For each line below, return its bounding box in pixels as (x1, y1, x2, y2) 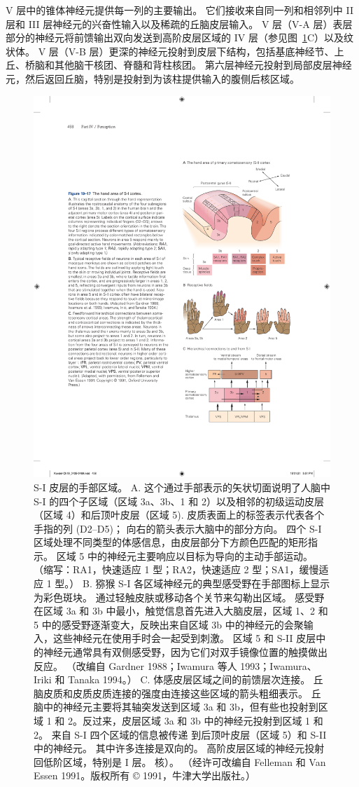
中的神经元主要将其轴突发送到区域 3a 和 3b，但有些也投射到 (43, 699, 318, 714)
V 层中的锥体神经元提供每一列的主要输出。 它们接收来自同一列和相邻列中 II (6, 3, 353, 17)
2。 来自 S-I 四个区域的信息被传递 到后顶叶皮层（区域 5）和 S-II (34, 727, 327, 741)
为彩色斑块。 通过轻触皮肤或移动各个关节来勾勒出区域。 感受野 (34, 589, 325, 604)
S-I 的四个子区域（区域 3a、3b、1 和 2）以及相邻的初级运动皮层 (34, 493, 324, 508)
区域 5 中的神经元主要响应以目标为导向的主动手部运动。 (56, 548, 313, 563)
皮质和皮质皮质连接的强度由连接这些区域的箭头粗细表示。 (43, 685, 308, 700)
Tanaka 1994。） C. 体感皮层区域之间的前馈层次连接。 (68, 672, 311, 687)
